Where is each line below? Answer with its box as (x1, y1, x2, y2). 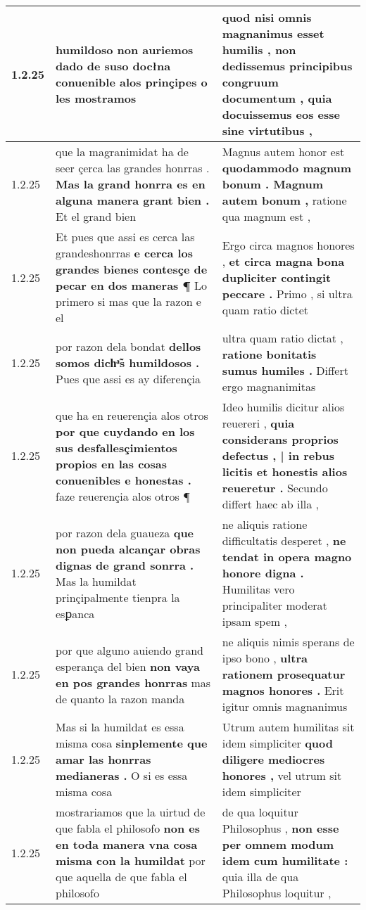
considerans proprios (222, 431, 339, 447)
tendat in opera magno (222, 549, 352, 565)
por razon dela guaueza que (56, 524, 194, 541)
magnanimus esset (222, 25, 324, 41)
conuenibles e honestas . (56, 471, 191, 488)
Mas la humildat (56, 572, 137, 589)
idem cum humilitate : (222, 852, 348, 869)
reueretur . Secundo (222, 480, 328, 496)
